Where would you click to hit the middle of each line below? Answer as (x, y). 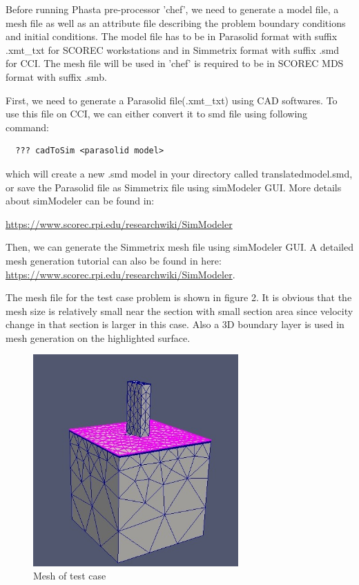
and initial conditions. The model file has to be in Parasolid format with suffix (172, 36)
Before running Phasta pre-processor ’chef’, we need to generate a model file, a (172, 9)
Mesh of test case (70, 576)
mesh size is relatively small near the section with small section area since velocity (179, 310)
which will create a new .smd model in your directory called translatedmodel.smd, (179, 173)
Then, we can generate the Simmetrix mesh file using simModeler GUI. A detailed (180, 247)
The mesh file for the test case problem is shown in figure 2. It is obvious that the (179, 297)
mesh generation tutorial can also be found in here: (114, 260)
